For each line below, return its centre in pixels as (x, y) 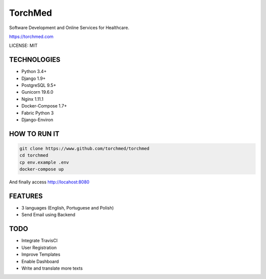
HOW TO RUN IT (34, 134)
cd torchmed (34, 156)
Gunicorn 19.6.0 (37, 92)
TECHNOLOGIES (35, 60)
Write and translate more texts (52, 268)
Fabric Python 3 (38, 113)
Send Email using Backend (49, 215)
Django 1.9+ (34, 78)
